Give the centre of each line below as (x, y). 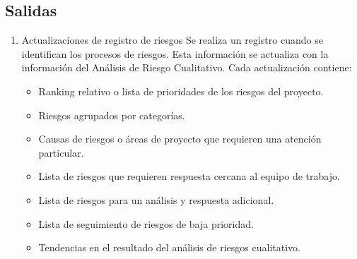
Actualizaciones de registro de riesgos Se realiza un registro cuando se (172, 40)
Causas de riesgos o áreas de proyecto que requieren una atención (180, 139)
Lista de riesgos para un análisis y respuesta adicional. (156, 199)
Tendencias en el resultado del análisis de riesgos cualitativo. (169, 247)
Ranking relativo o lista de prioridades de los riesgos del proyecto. (181, 91)
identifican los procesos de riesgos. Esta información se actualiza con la (175, 53)
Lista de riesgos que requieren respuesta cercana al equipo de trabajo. (189, 176)
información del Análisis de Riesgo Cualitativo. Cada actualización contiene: (187, 67)
